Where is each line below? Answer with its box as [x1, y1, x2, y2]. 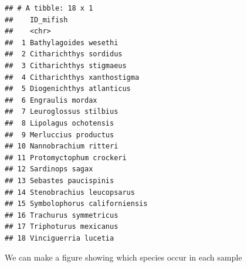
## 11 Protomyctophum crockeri [5, 153, 127, 162]
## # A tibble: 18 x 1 [5, 4, 93, 12]
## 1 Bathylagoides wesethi [5, 38, 119, 47]
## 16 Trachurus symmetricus [5, 211, 119, 219]
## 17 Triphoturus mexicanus [5, 222, 119, 231]
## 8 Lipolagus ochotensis [5, 119, 114, 127]
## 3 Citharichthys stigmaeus [5, 61, 127, 70]
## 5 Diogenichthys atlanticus [5, 85, 131, 93]
